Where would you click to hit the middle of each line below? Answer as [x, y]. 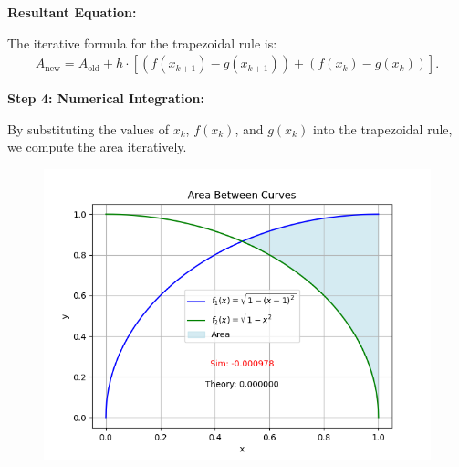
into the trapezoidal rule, [382, 128]
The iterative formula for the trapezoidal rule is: [142, 42]
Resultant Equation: [72, 12]
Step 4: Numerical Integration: [106, 98]
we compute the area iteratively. [97, 147]
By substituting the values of [88, 128]
